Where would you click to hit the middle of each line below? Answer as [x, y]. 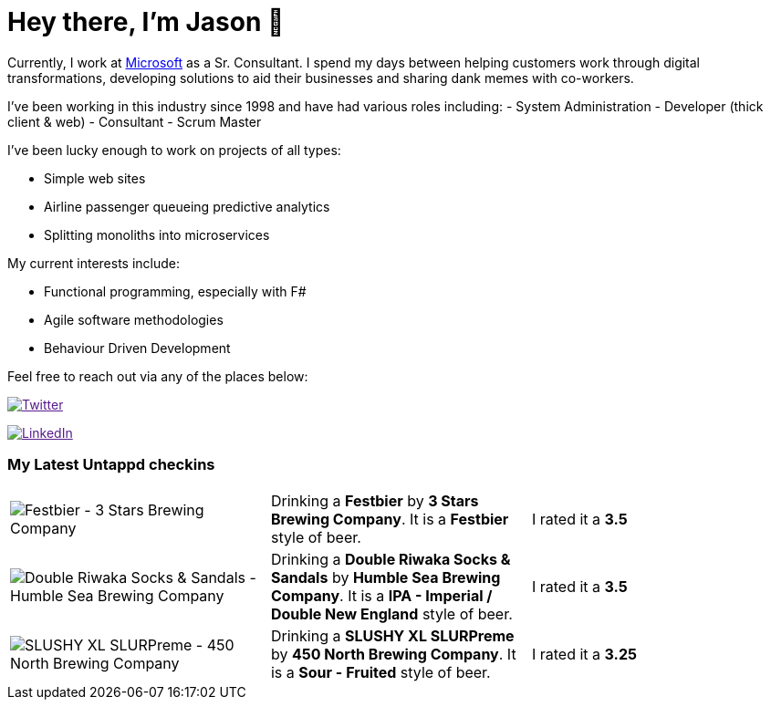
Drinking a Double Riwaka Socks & [391, 559]
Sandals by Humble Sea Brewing [385, 577]
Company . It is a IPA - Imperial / [381, 595]
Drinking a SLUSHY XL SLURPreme [392, 635]
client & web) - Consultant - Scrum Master [135, 121]
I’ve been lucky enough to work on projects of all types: [174, 150]
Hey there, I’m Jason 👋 [146, 22]
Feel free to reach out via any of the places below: [158, 376]
